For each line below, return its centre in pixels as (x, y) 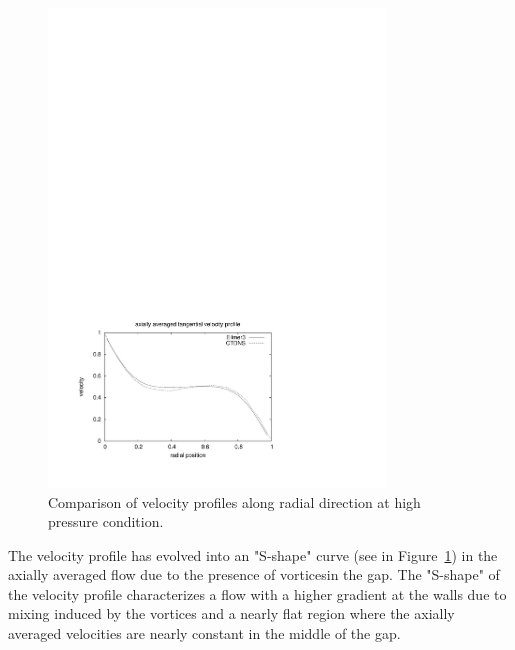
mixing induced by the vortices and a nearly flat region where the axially (231, 613)
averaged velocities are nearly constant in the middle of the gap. (204, 633)
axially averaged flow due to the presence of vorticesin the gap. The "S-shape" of (254, 574)
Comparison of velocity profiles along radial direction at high (234, 501)
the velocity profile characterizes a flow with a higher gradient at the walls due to (257, 593)
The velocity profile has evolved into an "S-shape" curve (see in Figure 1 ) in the (253, 554)
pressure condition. (106, 521)
